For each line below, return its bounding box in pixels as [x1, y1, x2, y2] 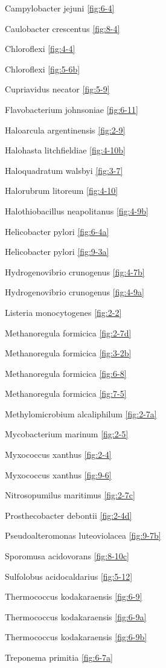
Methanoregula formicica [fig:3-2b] [5, 347, 132, 359]
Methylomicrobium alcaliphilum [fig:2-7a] [5, 407, 157, 420]
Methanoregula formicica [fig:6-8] [5, 367, 127, 379]
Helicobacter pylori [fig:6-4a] [5, 225, 109, 237]
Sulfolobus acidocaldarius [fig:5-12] [5, 570, 133, 582]
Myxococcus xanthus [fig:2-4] [5, 448, 112, 461]
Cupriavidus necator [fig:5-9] [5, 83, 110, 95]
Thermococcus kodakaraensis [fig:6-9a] [5, 610, 147, 623]
